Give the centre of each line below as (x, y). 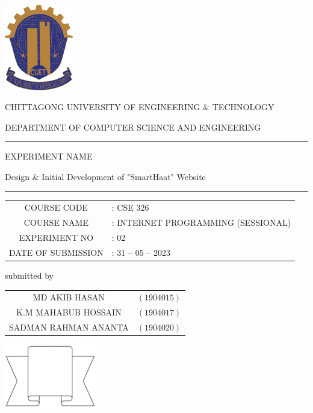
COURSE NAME (56, 222)
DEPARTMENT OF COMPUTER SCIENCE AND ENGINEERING (133, 127)
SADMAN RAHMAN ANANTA (69, 327)
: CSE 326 (130, 207)
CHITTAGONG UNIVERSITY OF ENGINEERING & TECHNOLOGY (140, 107)
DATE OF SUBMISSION (56, 252)
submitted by (29, 275)
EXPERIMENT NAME (49, 156)
